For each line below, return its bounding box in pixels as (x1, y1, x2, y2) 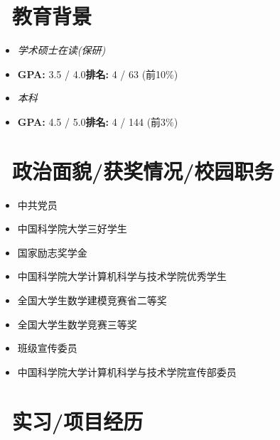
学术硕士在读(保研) (17, 43, 106, 58)
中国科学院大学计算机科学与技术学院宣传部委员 (17, 364, 237, 379)
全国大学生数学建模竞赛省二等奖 (17, 293, 167, 307)
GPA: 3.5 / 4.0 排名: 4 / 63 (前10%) (17, 66, 178, 81)
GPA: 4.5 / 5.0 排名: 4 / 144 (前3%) (17, 114, 178, 129)
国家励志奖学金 (17, 245, 87, 259)
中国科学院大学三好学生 (17, 221, 127, 236)
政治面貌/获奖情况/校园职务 (12, 156, 274, 185)
